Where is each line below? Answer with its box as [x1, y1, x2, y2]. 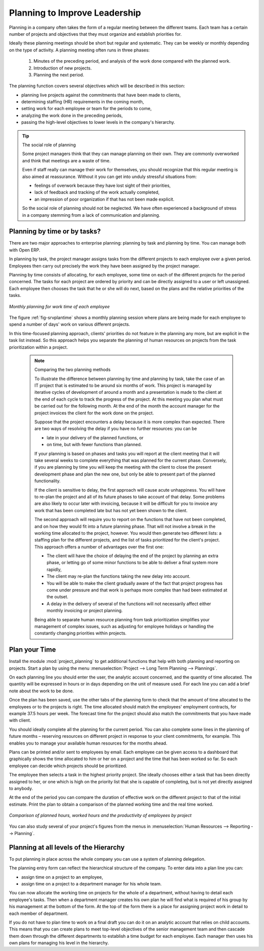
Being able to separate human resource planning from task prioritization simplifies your [34, 616, 210, 622]
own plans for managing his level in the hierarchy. [9, 940, 109, 946]
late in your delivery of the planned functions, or [46, 434, 144, 440]
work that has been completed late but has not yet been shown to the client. [34, 507, 188, 513]
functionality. [34, 478, 61, 484]
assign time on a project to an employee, [21, 874, 103, 880]
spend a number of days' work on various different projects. [9, 321, 131, 327]
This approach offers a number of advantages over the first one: [34, 543, 164, 550]
